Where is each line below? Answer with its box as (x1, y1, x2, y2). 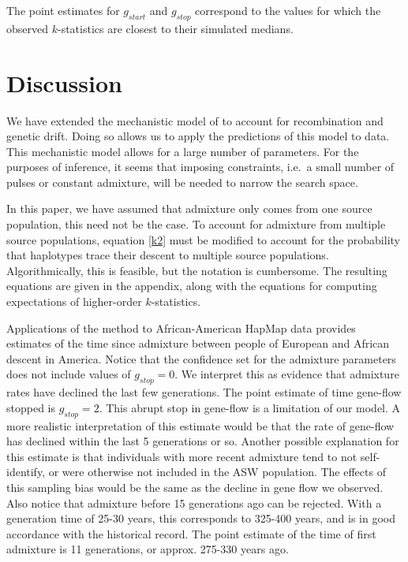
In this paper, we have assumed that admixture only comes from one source (6, 200, 372, 217)
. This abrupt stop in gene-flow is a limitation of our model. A (99, 399, 401, 415)
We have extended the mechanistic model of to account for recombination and (6, 112, 384, 128)
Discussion (6, 66, 122, 99)
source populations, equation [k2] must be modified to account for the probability (6, 231, 400, 248)
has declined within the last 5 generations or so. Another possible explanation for (6, 433, 399, 449)
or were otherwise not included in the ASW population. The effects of (48, 463, 386, 480)
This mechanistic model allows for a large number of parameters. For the (6, 143, 359, 159)
